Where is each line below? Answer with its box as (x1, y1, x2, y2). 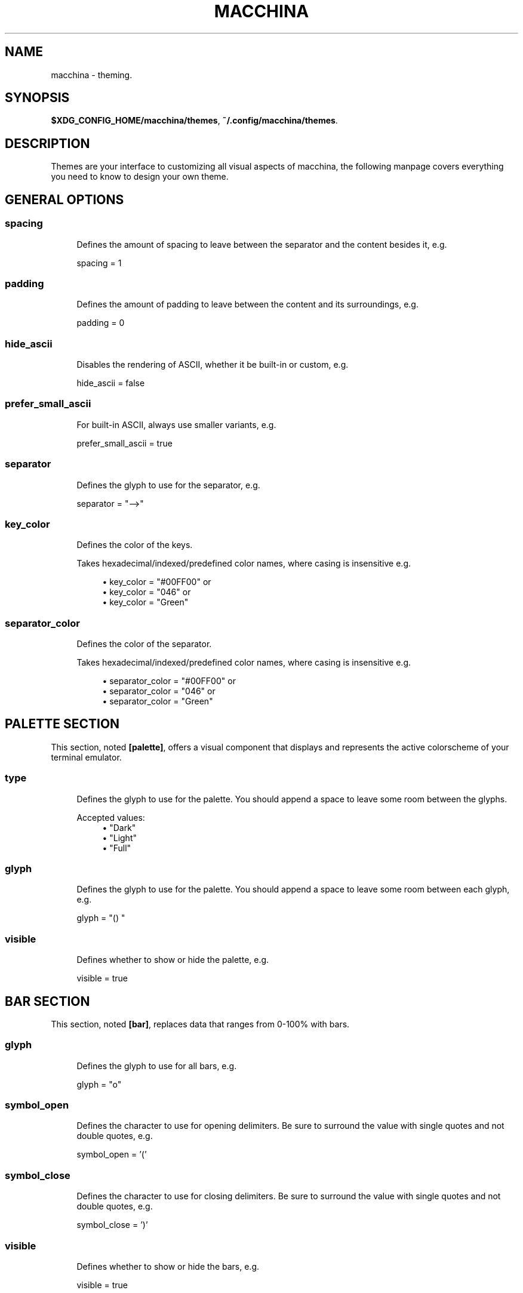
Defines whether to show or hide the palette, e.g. (76, 955, 269, 965)
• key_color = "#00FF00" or (102, 577, 211, 587)
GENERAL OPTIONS (5, 192, 124, 207)
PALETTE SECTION (5, 716, 120, 732)
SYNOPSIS (5, 90, 70, 106)
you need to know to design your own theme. (51, 171, 229, 182)
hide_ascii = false (76, 378, 145, 388)
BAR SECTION (5, 993, 90, 1009)
